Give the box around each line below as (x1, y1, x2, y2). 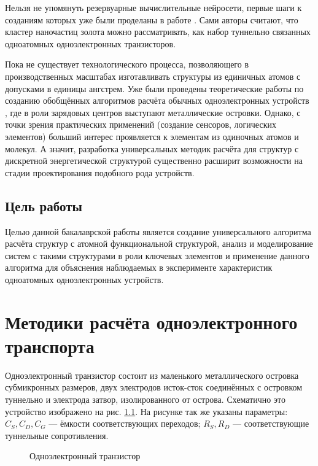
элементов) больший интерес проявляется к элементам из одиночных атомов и (5, 130, 299, 142)
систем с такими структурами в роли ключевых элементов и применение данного (5, 249, 309, 262)
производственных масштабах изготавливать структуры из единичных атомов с (5, 69, 301, 82)
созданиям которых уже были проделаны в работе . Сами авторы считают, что (5, 13, 298, 26)
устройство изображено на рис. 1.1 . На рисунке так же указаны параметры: (5, 405, 288, 417)
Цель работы (5, 196, 82, 215)
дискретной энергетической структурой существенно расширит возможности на (5, 154, 303, 167)
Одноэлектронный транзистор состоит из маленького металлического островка (5, 368, 299, 381)
